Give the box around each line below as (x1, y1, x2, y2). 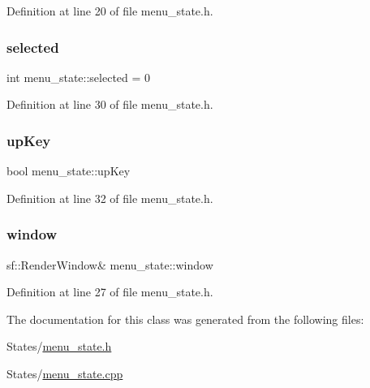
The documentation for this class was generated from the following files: (6, 310, 364, 327)
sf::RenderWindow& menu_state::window (6, 256, 213, 273)
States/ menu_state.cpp (6, 365, 123, 382)
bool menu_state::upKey (6, 162, 131, 179)
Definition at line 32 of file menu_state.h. (6, 189, 213, 206)
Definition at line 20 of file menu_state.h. (6, 2, 213, 19)
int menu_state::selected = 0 (6, 68, 151, 85)
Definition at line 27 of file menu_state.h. (6, 283, 213, 300)
